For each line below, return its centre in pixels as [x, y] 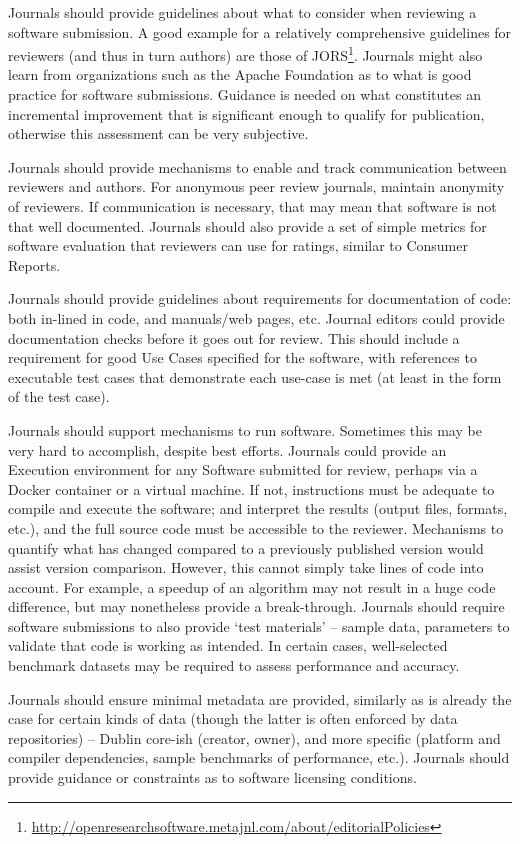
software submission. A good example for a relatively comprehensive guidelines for [260, 31]
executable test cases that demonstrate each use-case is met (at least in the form [255, 376]
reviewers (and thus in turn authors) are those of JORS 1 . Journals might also [245, 53]
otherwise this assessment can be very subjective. [158, 133]
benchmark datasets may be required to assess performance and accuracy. [234, 665]
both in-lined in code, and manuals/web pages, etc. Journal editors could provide [256, 317]
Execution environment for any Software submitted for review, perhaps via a [243, 469]
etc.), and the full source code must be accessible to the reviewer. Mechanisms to [256, 527]
